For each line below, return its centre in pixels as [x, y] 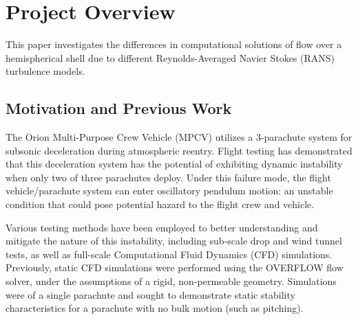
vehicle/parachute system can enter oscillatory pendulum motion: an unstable [169, 191]
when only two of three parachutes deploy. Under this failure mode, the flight [168, 177]
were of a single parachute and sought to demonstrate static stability [150, 294]
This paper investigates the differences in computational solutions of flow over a [174, 44]
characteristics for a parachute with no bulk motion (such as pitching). [155, 308]
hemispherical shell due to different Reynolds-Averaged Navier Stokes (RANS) [170, 57]
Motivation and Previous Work [119, 108]
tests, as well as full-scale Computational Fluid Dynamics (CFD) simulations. [169, 254]
